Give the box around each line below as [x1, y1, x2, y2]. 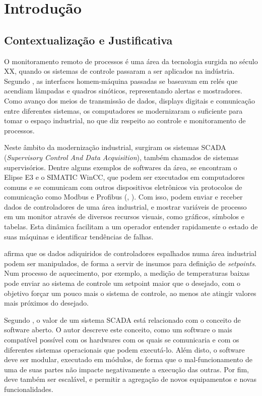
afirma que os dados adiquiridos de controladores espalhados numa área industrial [4, 248, 256, 259]
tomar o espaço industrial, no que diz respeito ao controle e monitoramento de [4, 115, 246, 126]
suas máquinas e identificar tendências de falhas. [4, 231, 154, 241]
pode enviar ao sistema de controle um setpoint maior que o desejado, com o [4, 278, 240, 288]
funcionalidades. [4, 383, 53, 394]
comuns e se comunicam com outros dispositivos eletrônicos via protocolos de [4, 181, 242, 192]
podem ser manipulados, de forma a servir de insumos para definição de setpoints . [4, 258, 256, 268]
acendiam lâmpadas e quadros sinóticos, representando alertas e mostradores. [4, 85, 242, 96]
